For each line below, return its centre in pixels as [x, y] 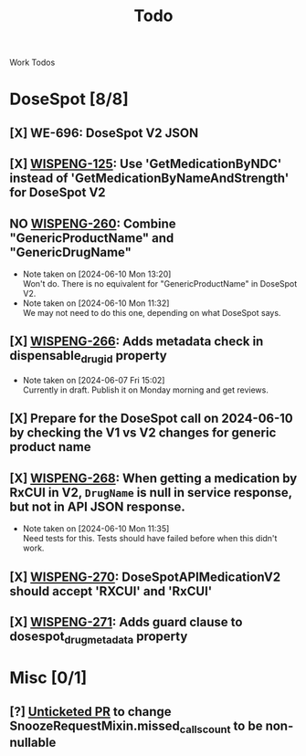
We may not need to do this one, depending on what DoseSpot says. [152, 312]
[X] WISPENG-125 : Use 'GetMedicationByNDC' [146, 164]
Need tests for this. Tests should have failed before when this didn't [150, 539]
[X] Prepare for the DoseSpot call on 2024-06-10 [152, 419]
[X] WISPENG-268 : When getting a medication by [153, 478]
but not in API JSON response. [97, 506]
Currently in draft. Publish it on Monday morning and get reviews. [146, 390]
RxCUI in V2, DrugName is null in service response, [151, 493]
